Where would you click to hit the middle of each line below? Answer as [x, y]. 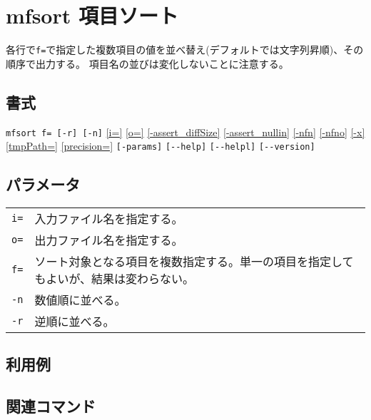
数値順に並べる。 [80, 300]
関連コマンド [51, 406]
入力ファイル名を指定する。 [109, 219]
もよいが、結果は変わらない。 [115, 279]
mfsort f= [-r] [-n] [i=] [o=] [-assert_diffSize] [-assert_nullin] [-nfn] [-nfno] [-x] [185, 132]
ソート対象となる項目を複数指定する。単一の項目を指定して [194, 262]
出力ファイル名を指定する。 [109, 240]
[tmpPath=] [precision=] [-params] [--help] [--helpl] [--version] [161, 146]
